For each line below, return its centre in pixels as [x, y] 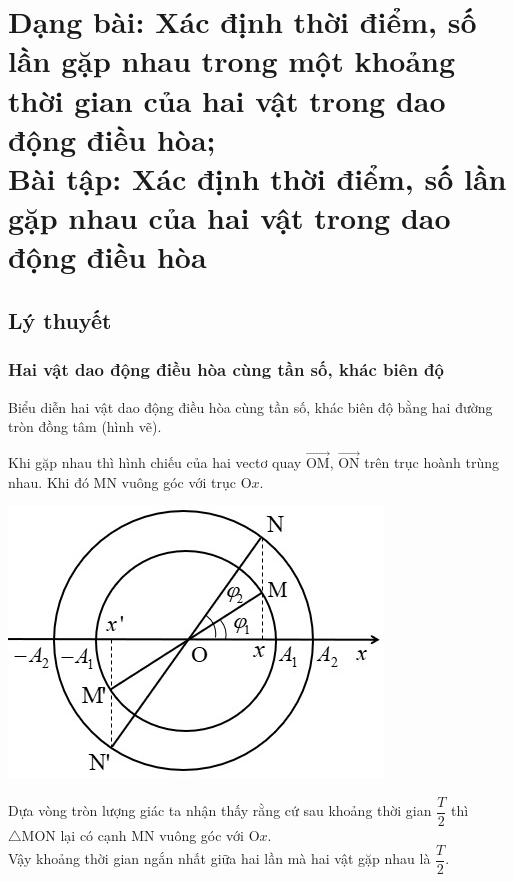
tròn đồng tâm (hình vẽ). [85, 426]
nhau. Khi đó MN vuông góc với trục [122, 481]
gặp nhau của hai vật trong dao [229, 217]
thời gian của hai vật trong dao [227, 99]
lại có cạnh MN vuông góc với [152, 834]
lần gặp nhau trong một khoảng [232, 60]
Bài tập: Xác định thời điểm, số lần [257, 177]
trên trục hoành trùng [431, 461]
